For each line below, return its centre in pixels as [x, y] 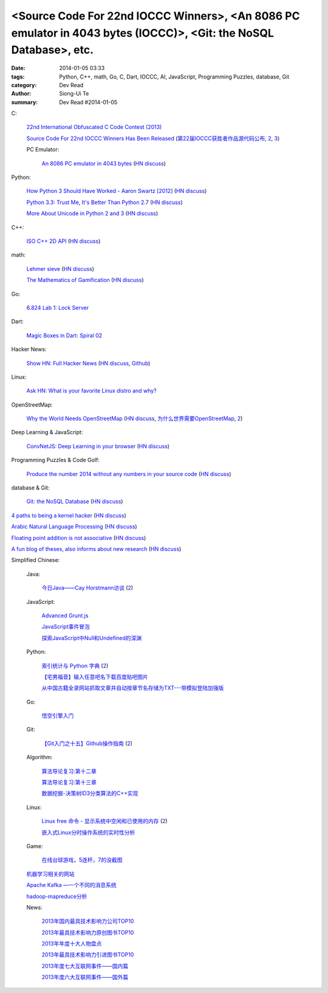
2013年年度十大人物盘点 [72, 944]
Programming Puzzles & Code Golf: [56, 460]
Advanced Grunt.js [65, 616]
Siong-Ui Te [74, 94]
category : [24, 85]
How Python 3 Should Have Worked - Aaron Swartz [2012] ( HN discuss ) [117, 191]
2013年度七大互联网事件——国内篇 [85, 966]
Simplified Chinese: [36, 560]
